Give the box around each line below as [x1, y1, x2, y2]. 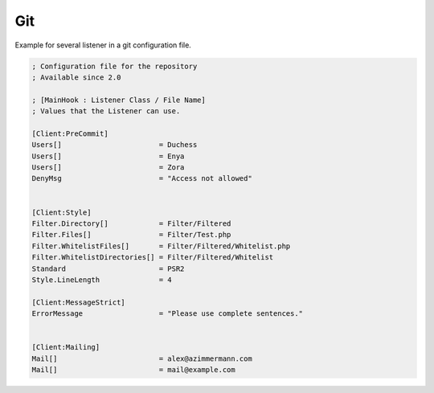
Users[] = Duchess [31, 141, 198, 149]
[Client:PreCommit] [31, 129, 108, 138]
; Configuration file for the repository [31, 61, 198, 71]
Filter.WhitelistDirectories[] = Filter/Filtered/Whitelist [31, 253, 274, 262]
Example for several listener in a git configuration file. [14, 40, 192, 50]
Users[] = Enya [31, 151, 185, 161]
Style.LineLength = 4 [31, 275, 172, 285]
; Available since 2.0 [31, 72, 121, 82]
